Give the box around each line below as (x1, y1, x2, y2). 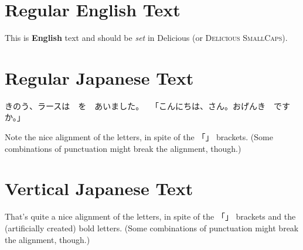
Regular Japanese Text (5, 65, 194, 89)
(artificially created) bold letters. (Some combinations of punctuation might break (5, 221, 299, 234)
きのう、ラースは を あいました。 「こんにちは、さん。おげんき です (5, 99, 290, 112)
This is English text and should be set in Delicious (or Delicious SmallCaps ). (5, 32, 288, 44)
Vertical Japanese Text (5, 176, 193, 200)
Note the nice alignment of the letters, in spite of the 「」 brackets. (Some (5, 131, 273, 143)
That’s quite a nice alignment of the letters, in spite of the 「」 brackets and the (5, 210, 296, 223)
